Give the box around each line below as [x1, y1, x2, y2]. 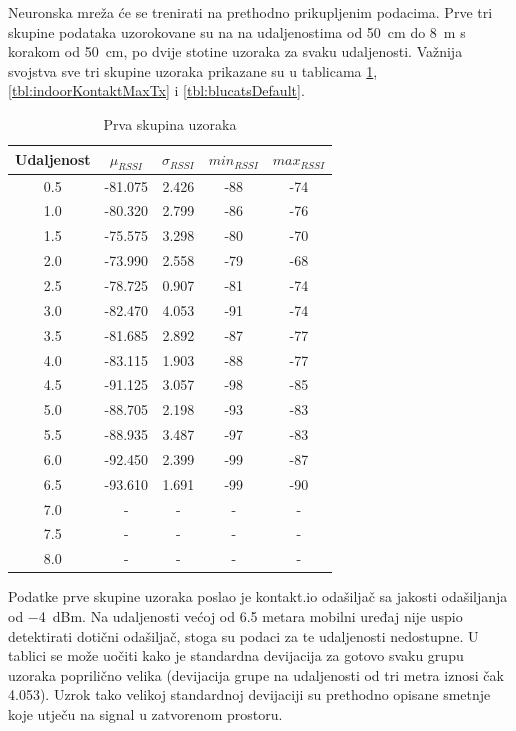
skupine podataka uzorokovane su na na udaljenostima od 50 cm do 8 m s [8, 21, 466, 42]
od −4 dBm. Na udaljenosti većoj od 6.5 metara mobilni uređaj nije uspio [8, 605, 463, 626]
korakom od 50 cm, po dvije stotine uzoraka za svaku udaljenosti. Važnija [8, 41, 463, 62]
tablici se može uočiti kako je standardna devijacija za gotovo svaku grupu [8, 645, 464, 666]
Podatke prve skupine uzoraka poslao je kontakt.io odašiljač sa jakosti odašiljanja [8, 586, 508, 607]
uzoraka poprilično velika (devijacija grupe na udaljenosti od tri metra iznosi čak [8, 664, 504, 685]
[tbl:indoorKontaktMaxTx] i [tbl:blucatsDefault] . [8, 80, 305, 101]
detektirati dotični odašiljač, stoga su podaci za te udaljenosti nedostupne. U [8, 625, 479, 646]
